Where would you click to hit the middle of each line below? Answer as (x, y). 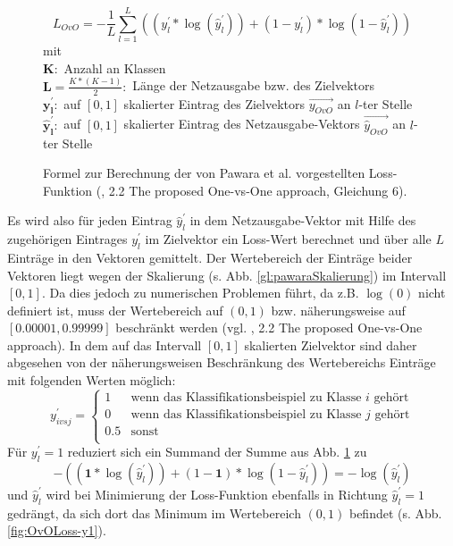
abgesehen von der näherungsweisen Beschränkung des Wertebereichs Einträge (222, 362)
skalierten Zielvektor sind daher (331, 344)
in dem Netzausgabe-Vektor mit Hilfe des (303, 220)
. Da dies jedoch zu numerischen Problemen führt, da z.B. (200, 293)
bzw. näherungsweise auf (338, 310)
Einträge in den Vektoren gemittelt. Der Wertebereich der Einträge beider (210, 257)
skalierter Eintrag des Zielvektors (214, 103)
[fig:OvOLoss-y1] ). (57, 530)
